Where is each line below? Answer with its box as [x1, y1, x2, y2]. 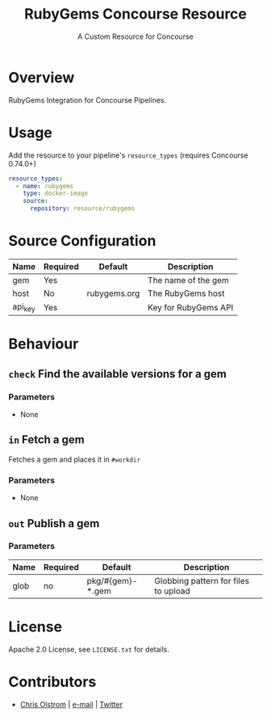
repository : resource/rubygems [29, 205, 135, 213]
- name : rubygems [15, 182, 74, 190]
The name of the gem [148, 274, 230, 285]
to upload [154, 585, 191, 597]
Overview [8, 68, 75, 86]
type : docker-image [23, 189, 89, 198]
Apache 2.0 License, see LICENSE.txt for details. [8, 644, 170, 654]
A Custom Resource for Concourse [77, 32, 194, 41]
